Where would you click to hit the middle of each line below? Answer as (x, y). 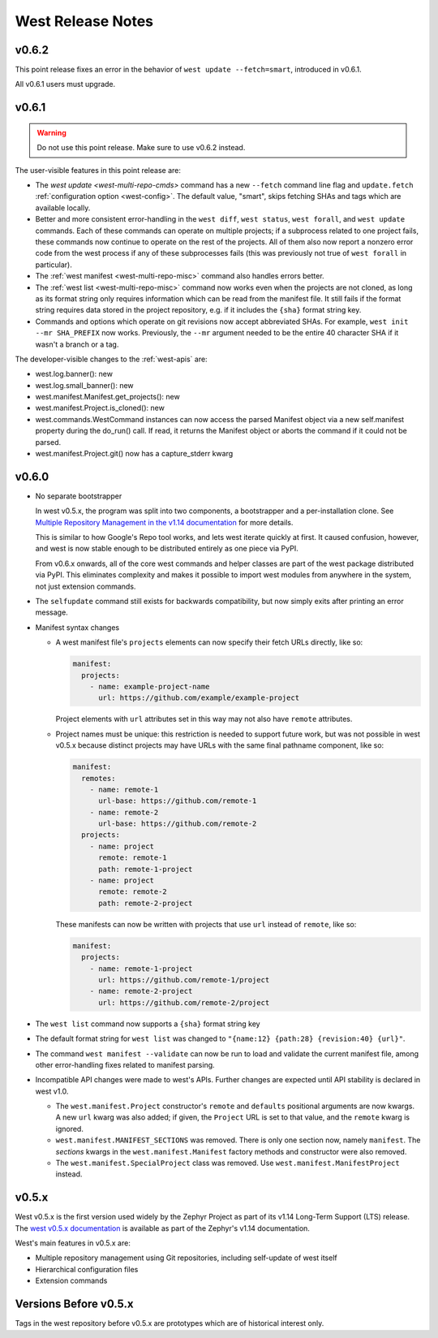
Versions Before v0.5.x (74, 1304)
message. (52, 612)
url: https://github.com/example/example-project (199, 698)
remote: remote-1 (133, 858)
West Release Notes (84, 21)
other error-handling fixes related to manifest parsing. (125, 1064)
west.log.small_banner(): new (84, 385)
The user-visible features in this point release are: (98, 170)
